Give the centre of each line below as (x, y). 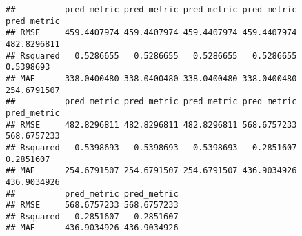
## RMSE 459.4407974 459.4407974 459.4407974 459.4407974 (151, 33)
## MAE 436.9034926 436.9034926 (92, 228)
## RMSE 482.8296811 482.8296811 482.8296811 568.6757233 (151, 125)
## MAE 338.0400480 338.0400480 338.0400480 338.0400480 (151, 78)
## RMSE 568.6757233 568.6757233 (92, 205)
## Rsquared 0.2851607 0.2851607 (92, 216)
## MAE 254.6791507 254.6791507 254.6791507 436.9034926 (151, 171)
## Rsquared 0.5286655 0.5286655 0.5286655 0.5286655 (151, 56)
